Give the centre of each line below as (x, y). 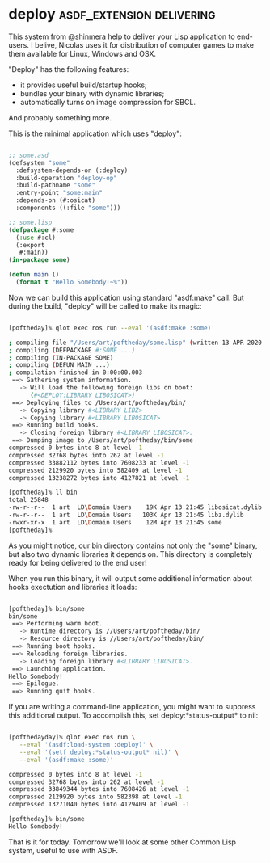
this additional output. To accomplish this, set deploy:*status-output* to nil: (133, 715)
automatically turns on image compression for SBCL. (108, 102)
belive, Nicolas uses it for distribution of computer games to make (145, 44)
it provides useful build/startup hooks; (83, 85)
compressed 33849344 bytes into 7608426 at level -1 (99, 789)
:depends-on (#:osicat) (55, 200)
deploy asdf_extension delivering (112, 14)
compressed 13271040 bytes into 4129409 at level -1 (99, 805)
